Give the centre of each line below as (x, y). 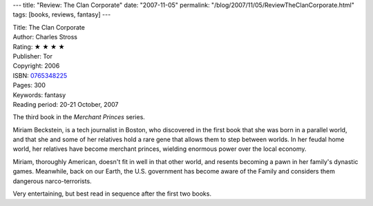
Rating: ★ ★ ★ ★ (39, 47)
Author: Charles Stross (45, 37)
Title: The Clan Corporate (49, 27)
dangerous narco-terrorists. (52, 181)
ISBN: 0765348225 (40, 75)
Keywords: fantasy (39, 95)
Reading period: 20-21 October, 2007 (66, 104)
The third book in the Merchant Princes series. (79, 117)
